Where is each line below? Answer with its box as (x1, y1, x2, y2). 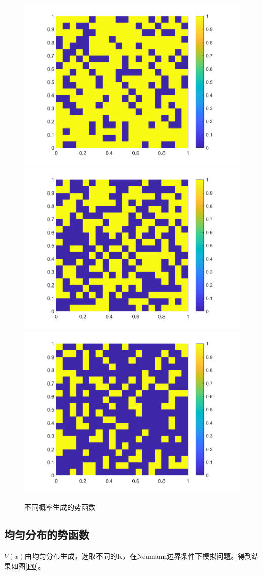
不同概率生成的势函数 (24, 502, 95, 513)
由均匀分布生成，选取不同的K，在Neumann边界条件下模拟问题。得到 (24, 551, 252, 561)
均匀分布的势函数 (4, 527, 89, 542)
